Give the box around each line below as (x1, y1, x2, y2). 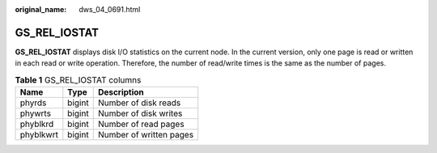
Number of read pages (97, 118, 185, 130)
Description (97, 87, 145, 98)
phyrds (19, 97, 47, 108)
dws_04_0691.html (78, 5, 141, 14)
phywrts (19, 108, 52, 119)
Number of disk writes (97, 108, 183, 119)
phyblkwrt (19, 130, 58, 141)
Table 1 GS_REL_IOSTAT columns (15, 74, 142, 85)
